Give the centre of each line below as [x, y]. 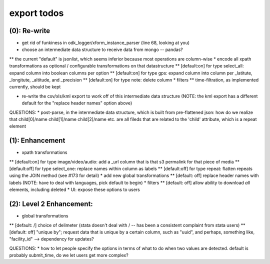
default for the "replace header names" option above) [77, 103]
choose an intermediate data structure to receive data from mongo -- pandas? [102, 49]
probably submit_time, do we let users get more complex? [69, 255]
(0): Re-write [30, 31]
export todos [36, 13]
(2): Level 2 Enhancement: [51, 204]
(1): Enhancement [37, 141]
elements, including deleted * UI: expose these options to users [74, 189]
